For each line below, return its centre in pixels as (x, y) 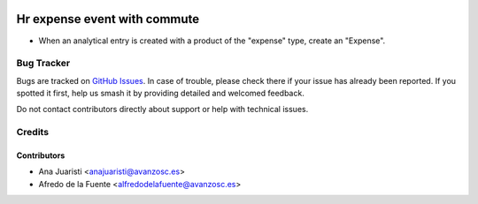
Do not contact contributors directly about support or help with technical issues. (162, 110)
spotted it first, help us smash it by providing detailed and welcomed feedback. (160, 94)
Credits (32, 132)
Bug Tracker (43, 64)
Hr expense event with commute (108, 19)
